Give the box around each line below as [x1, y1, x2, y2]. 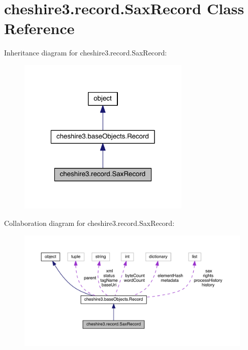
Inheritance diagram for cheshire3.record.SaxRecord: [4, 47, 167, 58]
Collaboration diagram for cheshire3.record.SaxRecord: [4, 217, 175, 228]
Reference [4, 18, 75, 39]
